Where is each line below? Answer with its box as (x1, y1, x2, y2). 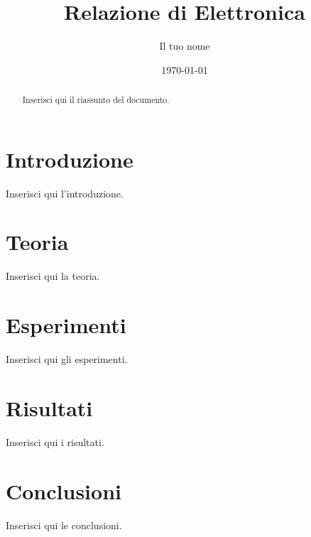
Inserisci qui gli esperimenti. (6, 352, 128, 367)
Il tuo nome (159, 38, 210, 53)
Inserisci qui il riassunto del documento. (22, 94, 170, 106)
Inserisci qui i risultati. (6, 434, 104, 449)
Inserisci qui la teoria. (6, 268, 100, 283)
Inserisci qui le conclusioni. (6, 517, 122, 532)
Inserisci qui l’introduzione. (6, 185, 124, 200)
